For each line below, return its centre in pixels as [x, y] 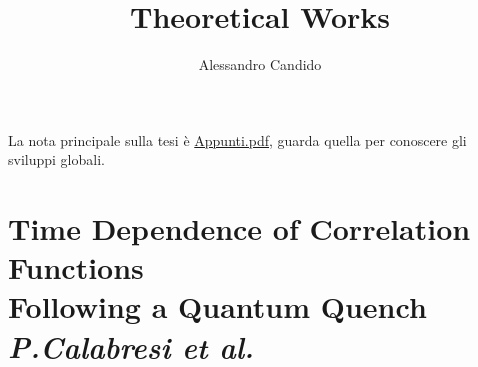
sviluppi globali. [56, 159]
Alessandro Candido [260, 64]
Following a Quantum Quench [217, 306]
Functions [76, 267]
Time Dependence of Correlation [239, 228]
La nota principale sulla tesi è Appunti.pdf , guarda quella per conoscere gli [237, 139]
